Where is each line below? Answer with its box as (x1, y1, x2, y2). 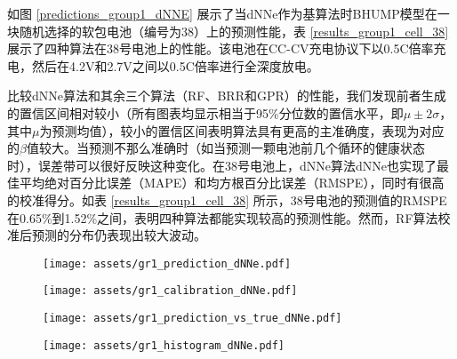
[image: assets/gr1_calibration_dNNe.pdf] (43, 284, 298, 298)
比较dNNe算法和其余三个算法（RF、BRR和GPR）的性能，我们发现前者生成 (7, 86, 446, 105)
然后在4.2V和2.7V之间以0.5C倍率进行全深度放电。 (31, 56, 319, 75)
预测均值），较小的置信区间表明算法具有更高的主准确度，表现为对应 (52, 121, 445, 140)
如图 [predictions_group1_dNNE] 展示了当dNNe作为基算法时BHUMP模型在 (7, 4, 437, 22)
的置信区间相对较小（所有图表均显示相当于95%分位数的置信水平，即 (7, 103, 404, 122)
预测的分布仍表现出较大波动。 (31, 226, 206, 244)
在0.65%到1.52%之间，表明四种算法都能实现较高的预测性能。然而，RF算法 (7, 208, 438, 227)
